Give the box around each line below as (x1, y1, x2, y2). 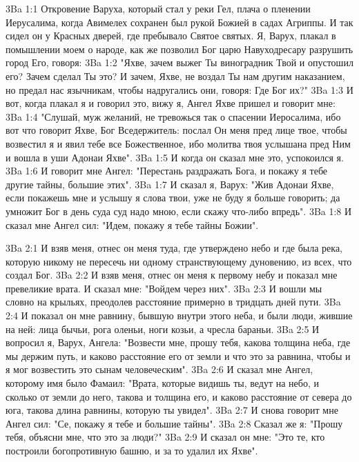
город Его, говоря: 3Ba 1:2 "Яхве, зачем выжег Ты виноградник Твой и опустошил (6, 55, 353, 70)
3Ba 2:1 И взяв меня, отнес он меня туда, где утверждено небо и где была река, (6, 241, 342, 255)
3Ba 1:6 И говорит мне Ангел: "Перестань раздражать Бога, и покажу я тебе (6, 163, 328, 178)
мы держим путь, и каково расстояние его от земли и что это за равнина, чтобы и (6, 348, 351, 363)
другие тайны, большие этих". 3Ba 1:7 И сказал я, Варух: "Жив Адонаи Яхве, (6, 177, 334, 191)
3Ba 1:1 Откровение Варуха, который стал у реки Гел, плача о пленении (6, 1, 311, 15)
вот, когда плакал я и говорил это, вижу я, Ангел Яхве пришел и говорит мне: (6, 96, 336, 110)
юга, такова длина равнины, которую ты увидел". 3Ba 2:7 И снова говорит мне (6, 403, 338, 417)
